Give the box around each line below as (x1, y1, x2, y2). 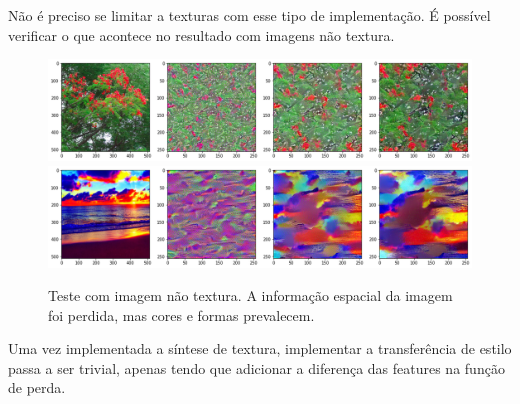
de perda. (8, 377, 66, 398)
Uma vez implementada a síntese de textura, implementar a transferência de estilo (8, 338, 512, 359)
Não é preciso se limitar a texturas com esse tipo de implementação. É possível (8, 5, 491, 25)
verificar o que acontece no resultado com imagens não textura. (8, 24, 395, 45)
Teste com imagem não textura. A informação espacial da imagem (48, 285, 453, 306)
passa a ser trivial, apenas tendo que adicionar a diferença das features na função (8, 357, 505, 378)
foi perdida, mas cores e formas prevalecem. (48, 304, 315, 325)
